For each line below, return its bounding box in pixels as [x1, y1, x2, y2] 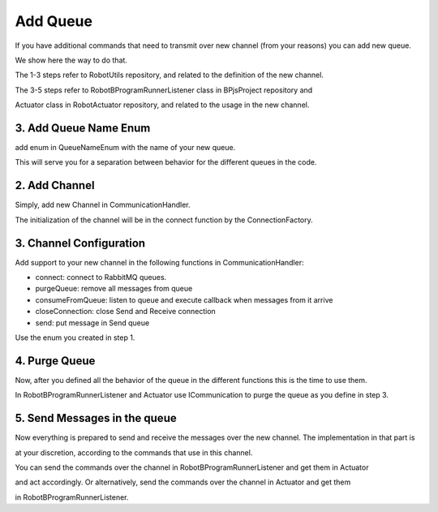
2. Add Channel [15, 179, 95, 192]
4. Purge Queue [15, 354, 96, 368]
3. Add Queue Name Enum [15, 121, 151, 135]
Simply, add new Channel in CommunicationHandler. [15, 200, 191, 210]
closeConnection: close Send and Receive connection [35, 307, 217, 316]
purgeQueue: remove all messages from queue [35, 284, 193, 294]
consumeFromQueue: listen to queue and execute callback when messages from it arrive [35, 295, 333, 304]
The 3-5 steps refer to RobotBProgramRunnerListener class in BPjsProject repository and [15, 85, 313, 95]
